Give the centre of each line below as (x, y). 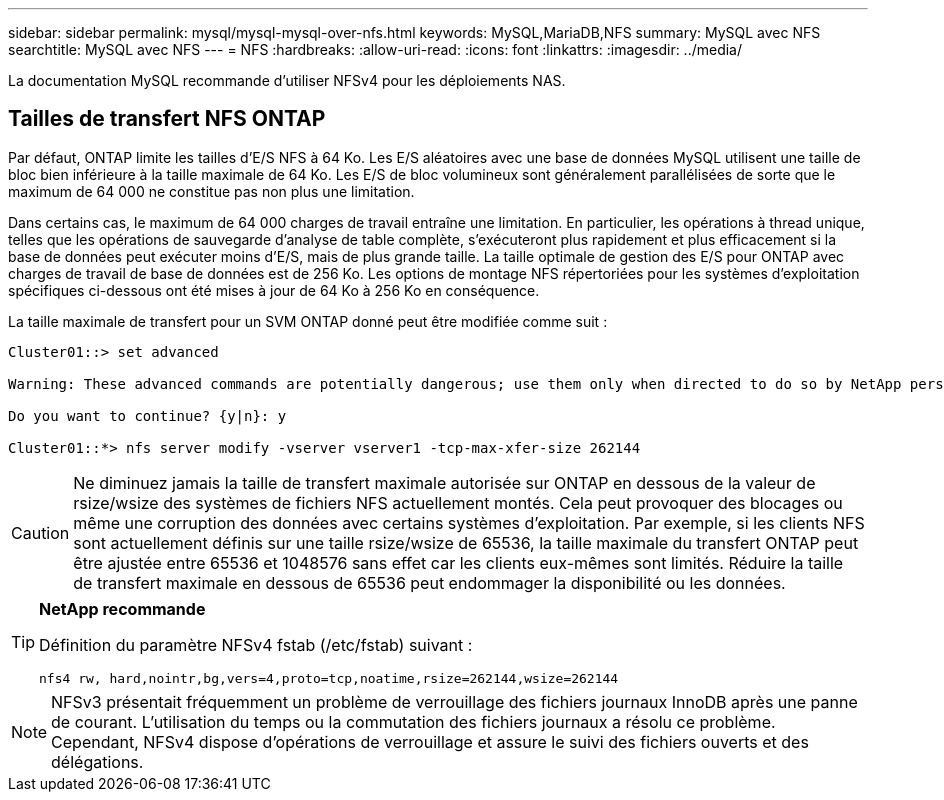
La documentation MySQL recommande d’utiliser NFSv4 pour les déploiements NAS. (287, 80)
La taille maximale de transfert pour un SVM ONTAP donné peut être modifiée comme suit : (308, 321)
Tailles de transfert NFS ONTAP (167, 119)
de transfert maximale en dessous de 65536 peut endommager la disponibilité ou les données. (429, 582)
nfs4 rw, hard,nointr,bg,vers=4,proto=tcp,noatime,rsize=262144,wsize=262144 (329, 678)
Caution (40, 532)
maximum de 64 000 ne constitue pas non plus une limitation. (211, 191)
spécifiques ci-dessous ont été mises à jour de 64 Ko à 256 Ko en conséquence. (274, 290)
